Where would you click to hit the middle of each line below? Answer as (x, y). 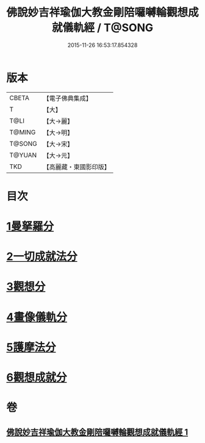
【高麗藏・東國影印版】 (77, 167)
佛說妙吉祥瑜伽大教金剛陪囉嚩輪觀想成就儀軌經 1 (97, 432)
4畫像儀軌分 (37, 317)
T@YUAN (23, 155)
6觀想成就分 (37, 377)
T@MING (23, 132)
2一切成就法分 (42, 257)
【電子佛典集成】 (68, 98)
